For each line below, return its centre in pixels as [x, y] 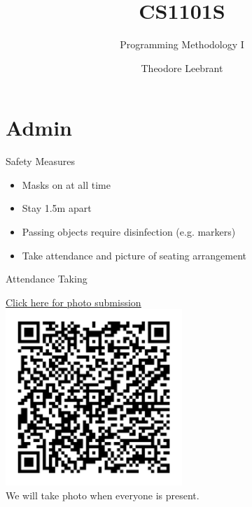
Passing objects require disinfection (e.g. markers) [129, 232]
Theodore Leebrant [182, 67]
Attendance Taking [47, 279]
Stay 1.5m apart [57, 208]
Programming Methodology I [182, 44]
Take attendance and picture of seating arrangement [134, 255]
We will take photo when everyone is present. [103, 495]
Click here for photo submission [73, 302]
